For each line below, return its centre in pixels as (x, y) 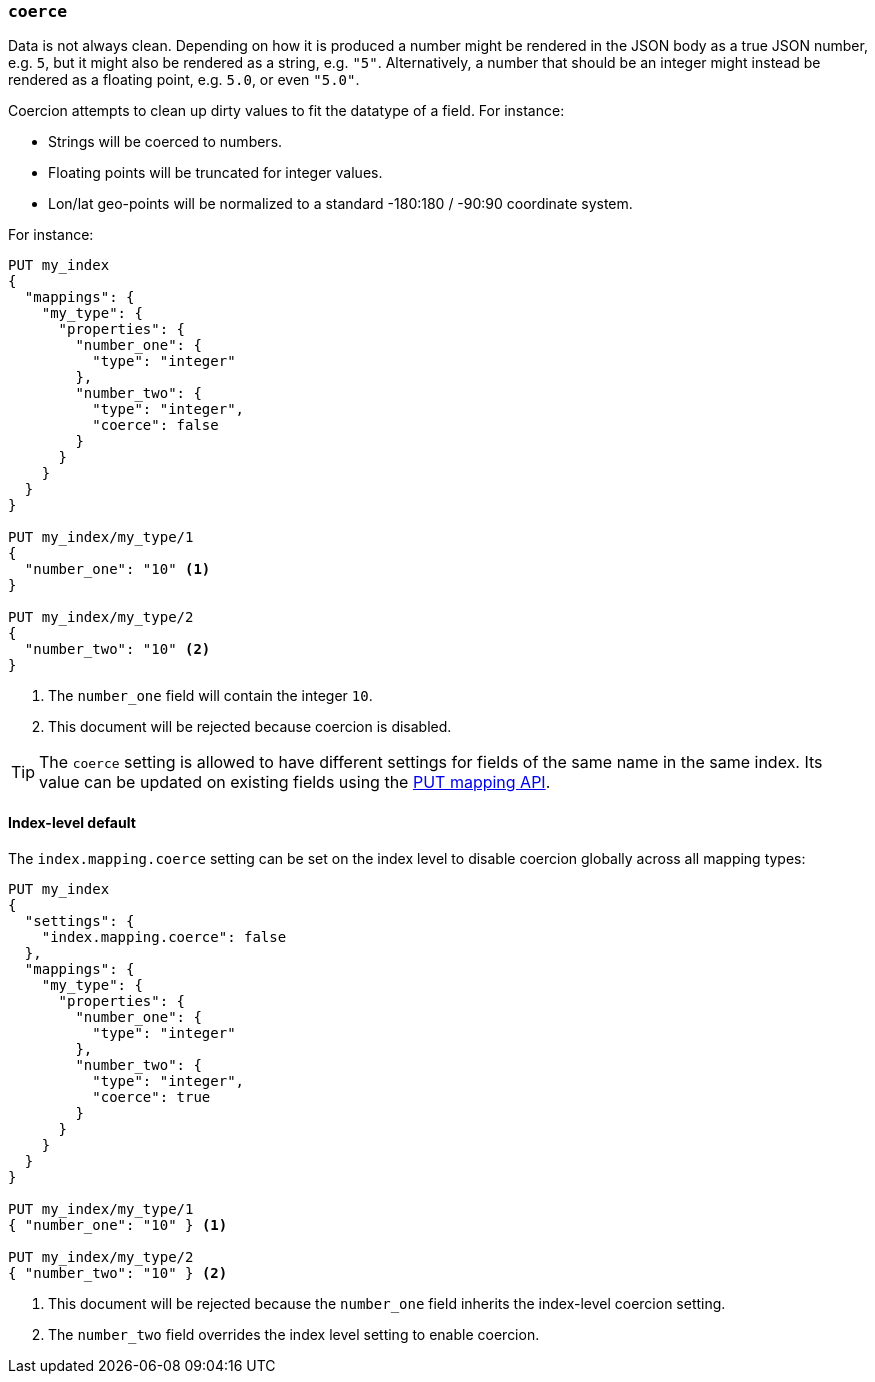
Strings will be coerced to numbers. (165, 142)
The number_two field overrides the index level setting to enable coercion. (294, 1334)
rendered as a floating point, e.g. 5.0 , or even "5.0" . (184, 80)
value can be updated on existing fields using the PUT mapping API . (295, 782)
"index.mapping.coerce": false (164, 936)
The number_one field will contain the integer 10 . (210, 696)
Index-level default (72, 822)
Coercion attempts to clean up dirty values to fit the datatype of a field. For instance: (286, 111)
